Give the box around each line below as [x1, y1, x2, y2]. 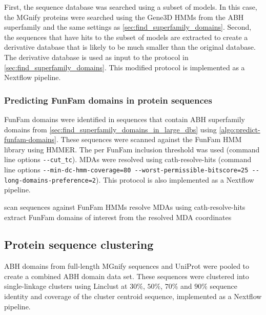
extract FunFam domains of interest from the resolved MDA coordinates [4, 211, 232, 222]
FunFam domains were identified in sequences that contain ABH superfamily [4, 113, 245, 124]
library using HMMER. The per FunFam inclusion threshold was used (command [4, 144, 260, 154]
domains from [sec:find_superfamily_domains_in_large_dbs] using [4, 124, 217, 134]
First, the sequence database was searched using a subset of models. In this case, [4, 2, 257, 12]
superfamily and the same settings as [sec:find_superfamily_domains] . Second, [4, 22, 252, 32]
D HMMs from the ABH [167, 11, 244, 22]
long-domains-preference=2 [4, 176, 96, 184]
